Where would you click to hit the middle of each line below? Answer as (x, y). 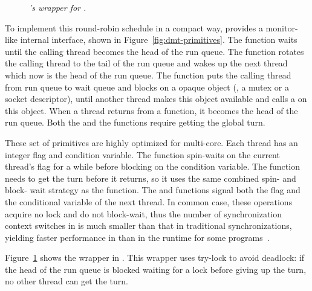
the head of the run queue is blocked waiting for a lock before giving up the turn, (156, 269)
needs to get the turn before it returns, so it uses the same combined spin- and (151, 178)
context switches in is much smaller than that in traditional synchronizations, (148, 225)
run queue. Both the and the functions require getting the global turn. (135, 122)
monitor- (282, 27)
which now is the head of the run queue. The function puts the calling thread (148, 75)
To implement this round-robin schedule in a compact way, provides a (134, 27)
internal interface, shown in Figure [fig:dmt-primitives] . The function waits (159, 40)
